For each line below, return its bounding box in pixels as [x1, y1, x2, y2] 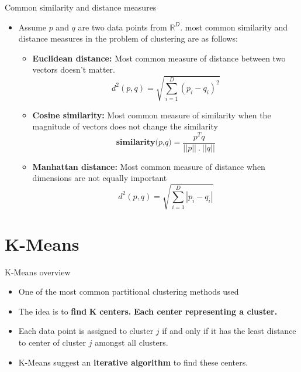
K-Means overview [5, 265, 71, 278]
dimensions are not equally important [32, 172, 167, 184]
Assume [18, 21, 46, 33]
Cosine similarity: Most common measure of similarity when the [32, 108, 271, 121]
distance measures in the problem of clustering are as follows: [18, 32, 238, 45]
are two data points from [78, 21, 167, 33]
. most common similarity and [180, 21, 288, 33]
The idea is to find [18, 305, 87, 317]
